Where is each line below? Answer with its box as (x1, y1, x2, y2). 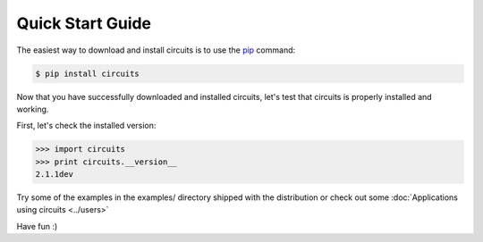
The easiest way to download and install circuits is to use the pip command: (16, 45, 296, 55)
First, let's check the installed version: (16, 121, 157, 131)
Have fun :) (16, 221, 58, 231)
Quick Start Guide (16, 13, 152, 33)
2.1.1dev (35, 170, 74, 179)
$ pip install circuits (35, 68, 140, 79)
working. (16, 104, 49, 114)
